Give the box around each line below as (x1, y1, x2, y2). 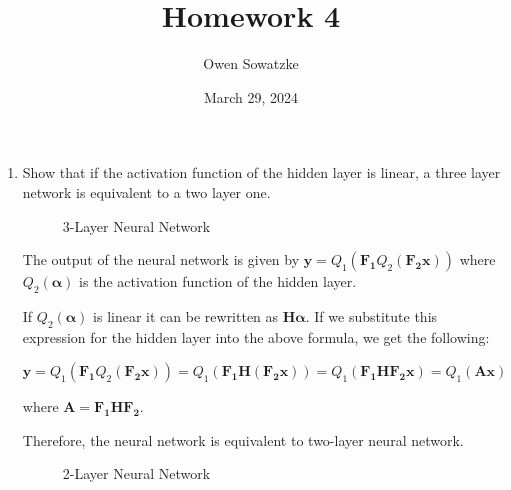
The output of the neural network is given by (22, 249, 300, 270)
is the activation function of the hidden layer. (79, 271, 357, 292)
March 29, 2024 (203, 86, 299, 107)
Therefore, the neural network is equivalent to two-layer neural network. (22, 429, 464, 450)
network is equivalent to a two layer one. (22, 181, 271, 202)
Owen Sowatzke (203, 53, 299, 74)
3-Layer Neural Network (62, 215, 211, 236)
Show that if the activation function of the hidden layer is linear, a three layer (22, 162, 501, 183)
